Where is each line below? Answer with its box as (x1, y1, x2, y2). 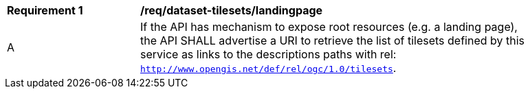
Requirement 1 (7, 3, 83, 17)
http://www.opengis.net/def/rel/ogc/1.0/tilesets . (140, 61, 397, 75)
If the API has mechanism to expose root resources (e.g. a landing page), (140, 20, 518, 34)
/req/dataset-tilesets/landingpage (140, 3, 323, 17)
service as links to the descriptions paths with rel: (140, 47, 397, 61)
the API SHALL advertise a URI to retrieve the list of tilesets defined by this (140, 34, 525, 47)
